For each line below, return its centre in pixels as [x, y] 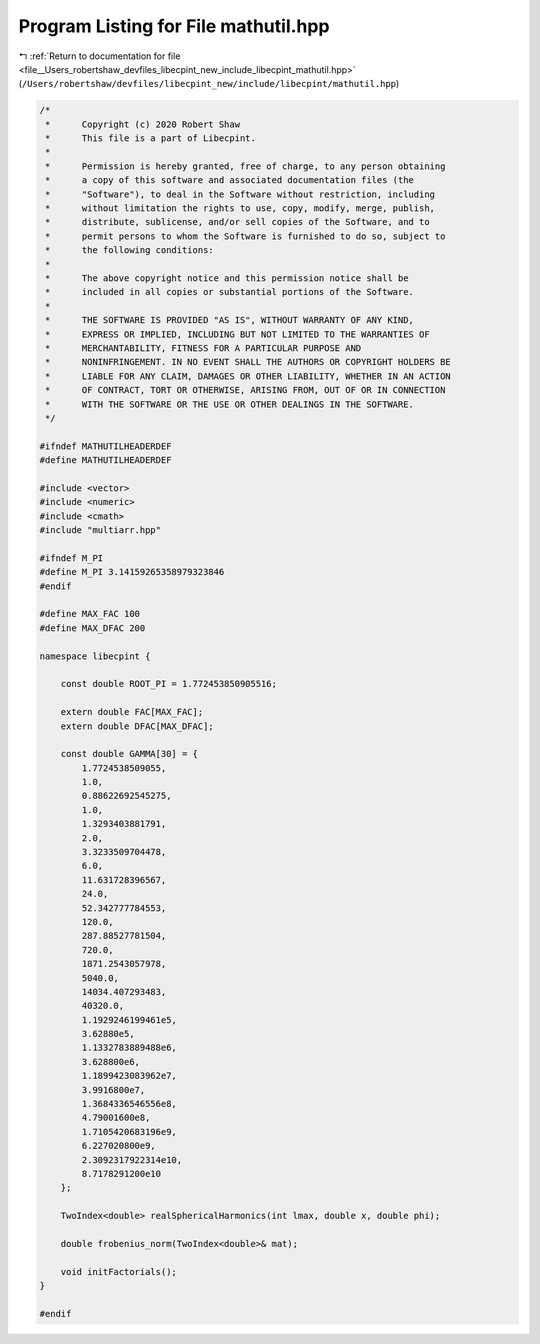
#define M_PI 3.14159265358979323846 [132, 572]
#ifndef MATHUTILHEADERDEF [105, 446]
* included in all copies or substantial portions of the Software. [230, 292]
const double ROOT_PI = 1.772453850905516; [168, 684]
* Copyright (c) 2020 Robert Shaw [142, 124]
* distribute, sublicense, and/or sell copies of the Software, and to [237, 222]
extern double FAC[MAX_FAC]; [132, 712]
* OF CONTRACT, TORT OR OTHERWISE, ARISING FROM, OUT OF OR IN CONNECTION [245, 390]
